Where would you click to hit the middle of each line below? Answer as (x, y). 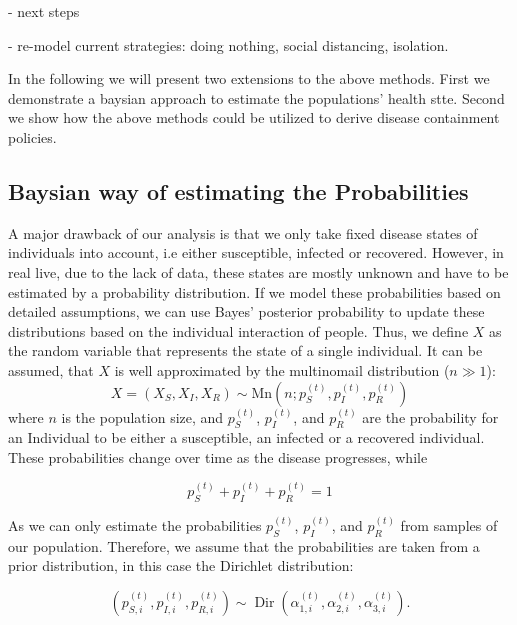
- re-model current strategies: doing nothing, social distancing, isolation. (228, 44)
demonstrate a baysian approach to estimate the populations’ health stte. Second (256, 97)
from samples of (449, 524)
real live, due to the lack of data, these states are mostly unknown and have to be (258, 271)
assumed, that (51, 369)
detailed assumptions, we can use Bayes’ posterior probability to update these (246, 311)
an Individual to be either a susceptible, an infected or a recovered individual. (246, 437)
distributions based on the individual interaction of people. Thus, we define (238, 330)
